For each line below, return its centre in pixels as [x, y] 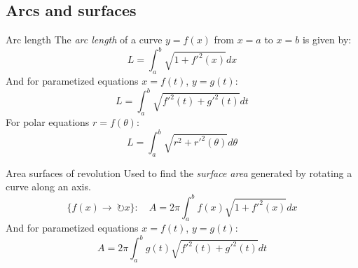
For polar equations [48, 121]
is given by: [327, 40]
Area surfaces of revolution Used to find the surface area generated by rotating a [179, 172]
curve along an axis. [48, 186]
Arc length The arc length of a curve [84, 40]
